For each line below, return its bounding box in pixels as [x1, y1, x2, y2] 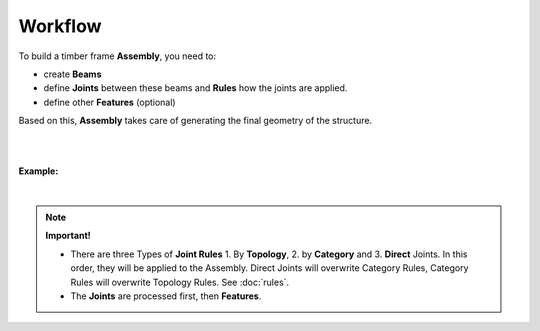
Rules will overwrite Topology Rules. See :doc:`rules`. [70, 276, 290, 288]
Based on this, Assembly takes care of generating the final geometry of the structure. [18, 115, 373, 127]
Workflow [18, 15, 102, 37]
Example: [18, 165, 59, 177]
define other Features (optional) [43, 96, 176, 108]
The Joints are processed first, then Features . [70, 290, 262, 302]
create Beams [43, 68, 102, 80]
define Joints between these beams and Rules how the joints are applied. [43, 82, 348, 94]
